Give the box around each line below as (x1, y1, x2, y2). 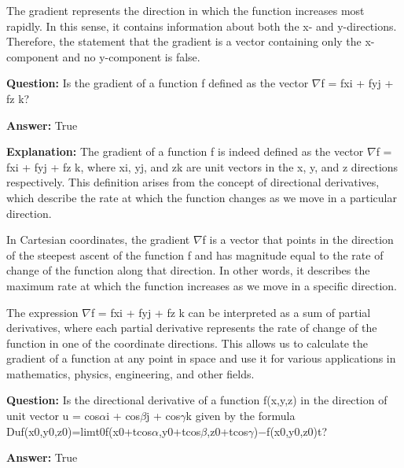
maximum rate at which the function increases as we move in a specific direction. (6, 277, 397, 293)
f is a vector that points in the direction (202, 231, 394, 248)
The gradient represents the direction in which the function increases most (6, 2, 365, 18)
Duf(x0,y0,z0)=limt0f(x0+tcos (6, 422, 152, 439)
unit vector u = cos (6, 407, 100, 424)
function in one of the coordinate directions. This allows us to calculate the (6, 334, 369, 351)
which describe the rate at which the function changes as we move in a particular (6, 189, 397, 205)
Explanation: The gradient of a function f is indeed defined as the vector (6, 143, 364, 160)
